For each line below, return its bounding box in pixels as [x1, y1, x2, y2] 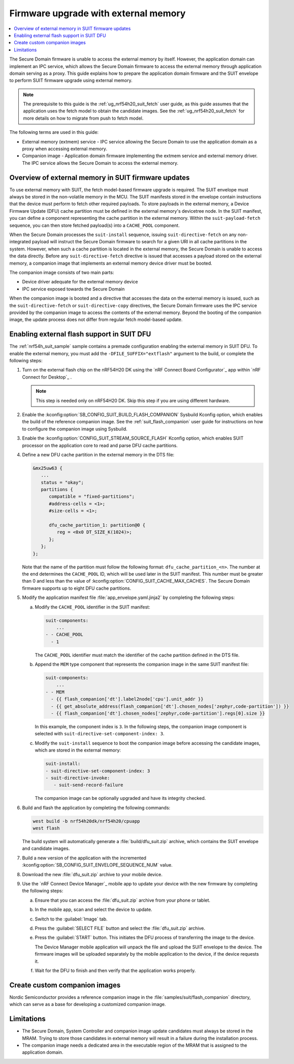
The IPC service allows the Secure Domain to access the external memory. [22, 160, 179, 166]
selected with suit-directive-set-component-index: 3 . [35, 731, 165, 737]
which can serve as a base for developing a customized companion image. [9, 1001, 166, 1008]
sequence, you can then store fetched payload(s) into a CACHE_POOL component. [9, 222, 180, 228]
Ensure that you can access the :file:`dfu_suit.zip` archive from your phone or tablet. [35, 897, 211, 903]
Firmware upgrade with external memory [9, 8, 186, 19]
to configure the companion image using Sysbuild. [22, 425, 127, 432]
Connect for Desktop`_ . [22, 374, 72, 380]
